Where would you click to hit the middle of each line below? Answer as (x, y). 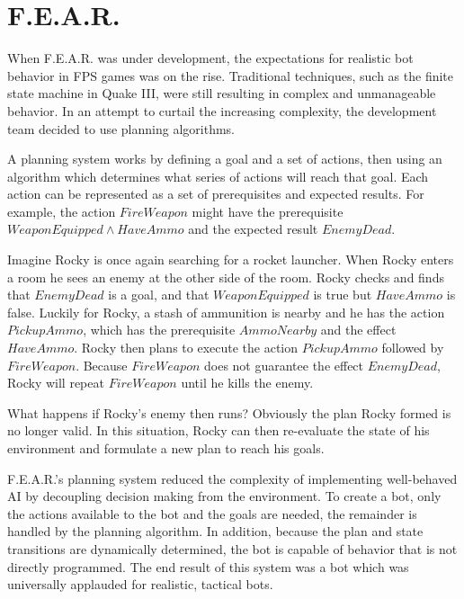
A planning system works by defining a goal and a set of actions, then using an (225, 159)
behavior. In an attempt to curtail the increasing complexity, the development (222, 110)
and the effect (358, 330)
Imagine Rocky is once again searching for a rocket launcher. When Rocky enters (231, 259)
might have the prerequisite (268, 211)
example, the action (62, 211)
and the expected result (253, 229)
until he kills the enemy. (247, 383)
